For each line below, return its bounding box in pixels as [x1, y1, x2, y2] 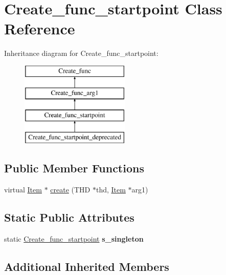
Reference [4, 18, 75, 39]
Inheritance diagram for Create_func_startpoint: [4, 48, 159, 58]
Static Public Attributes [4, 209, 134, 225]
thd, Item [96, 184, 126, 194]
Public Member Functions [4, 160, 144, 176]
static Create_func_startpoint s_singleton [4, 233, 144, 244]
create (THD [50, 184, 91, 194]
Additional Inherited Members [4, 258, 169, 274]
